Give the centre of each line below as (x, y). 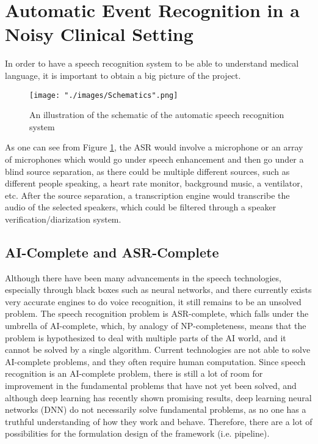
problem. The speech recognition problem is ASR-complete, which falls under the (157, 313)
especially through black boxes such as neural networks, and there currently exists (158, 290)
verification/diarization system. (63, 219)
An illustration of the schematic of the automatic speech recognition (157, 115)
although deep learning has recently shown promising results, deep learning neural (158, 397)
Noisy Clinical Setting (99, 34)
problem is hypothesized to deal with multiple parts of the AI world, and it (146, 337)
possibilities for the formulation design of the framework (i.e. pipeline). (137, 433)
